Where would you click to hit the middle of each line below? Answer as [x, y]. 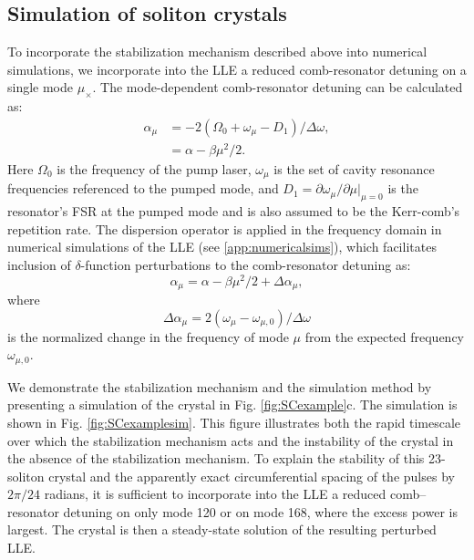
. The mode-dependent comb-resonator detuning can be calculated [278, 87]
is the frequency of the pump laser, [154, 168]
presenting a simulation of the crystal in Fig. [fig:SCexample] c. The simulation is [232, 404]
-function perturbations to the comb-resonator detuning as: [246, 264]
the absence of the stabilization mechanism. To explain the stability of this [216, 458]
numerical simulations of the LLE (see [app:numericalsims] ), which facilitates [222, 247]
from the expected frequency [385, 336]
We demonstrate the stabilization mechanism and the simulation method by [220, 386]
